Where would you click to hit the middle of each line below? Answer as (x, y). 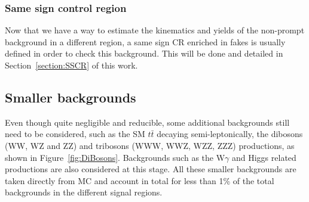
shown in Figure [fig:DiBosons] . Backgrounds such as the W (115, 157)
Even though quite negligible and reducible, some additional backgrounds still (147, 122)
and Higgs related (264, 157)
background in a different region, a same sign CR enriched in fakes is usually (145, 41)
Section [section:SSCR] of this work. (71, 65)
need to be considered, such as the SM (75, 134)
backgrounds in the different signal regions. (84, 192)
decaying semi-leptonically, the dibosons (230, 134)
